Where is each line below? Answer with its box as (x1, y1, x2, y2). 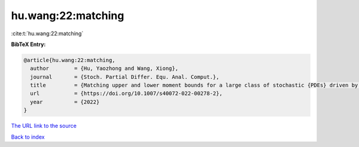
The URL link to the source (11, 122, 77, 130)
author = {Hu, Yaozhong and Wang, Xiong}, (30, 65, 179, 72)
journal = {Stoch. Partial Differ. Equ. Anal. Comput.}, (30, 73, 220, 80)
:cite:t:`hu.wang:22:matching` (11, 30, 84, 37)
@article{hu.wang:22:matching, (23, 57, 116, 63)
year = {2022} (30, 99, 100, 105)
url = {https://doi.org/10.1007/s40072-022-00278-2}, (30, 90, 223, 97)
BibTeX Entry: (11, 41, 46, 48)
